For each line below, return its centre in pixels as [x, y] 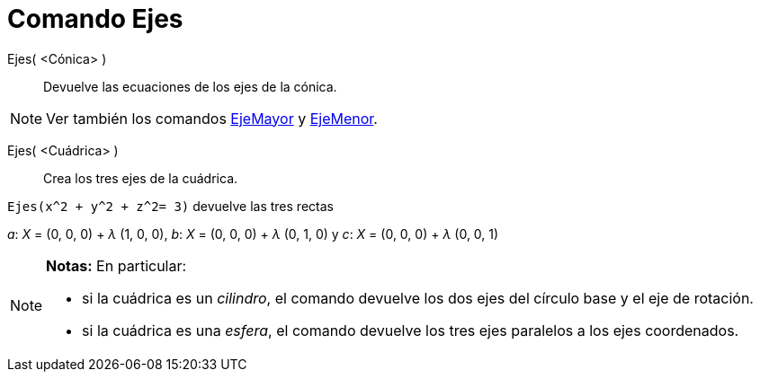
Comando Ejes [95, 19]
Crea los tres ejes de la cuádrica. [141, 178]
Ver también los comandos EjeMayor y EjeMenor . [212, 118]
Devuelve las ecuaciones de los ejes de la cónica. [190, 86]
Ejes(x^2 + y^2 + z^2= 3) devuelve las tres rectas [170, 206]
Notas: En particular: [116, 265]
